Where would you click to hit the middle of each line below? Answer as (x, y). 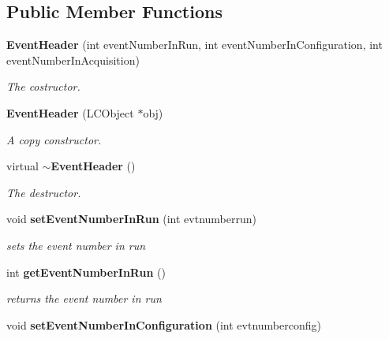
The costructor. (43, 86)
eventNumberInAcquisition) (73, 60)
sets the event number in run (76, 245)
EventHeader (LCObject (70, 112)
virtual (22, 166)
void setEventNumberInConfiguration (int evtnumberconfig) (164, 324)
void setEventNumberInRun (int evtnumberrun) (131, 219)
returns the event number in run (84, 298)
